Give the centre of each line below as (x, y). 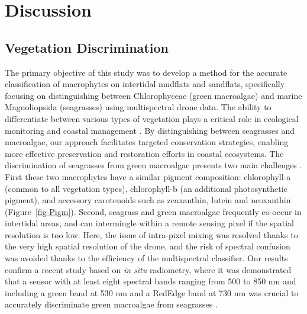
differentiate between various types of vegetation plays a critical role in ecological (152, 118)
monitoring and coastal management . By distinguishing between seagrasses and (150, 130)
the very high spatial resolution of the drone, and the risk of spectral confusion (148, 246)
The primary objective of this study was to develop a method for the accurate (146, 72)
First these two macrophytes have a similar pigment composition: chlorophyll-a (148, 176)
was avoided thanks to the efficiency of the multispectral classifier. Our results (146, 258)
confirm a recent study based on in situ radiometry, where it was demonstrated (148, 269)
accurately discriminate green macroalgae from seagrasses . (111, 304)
